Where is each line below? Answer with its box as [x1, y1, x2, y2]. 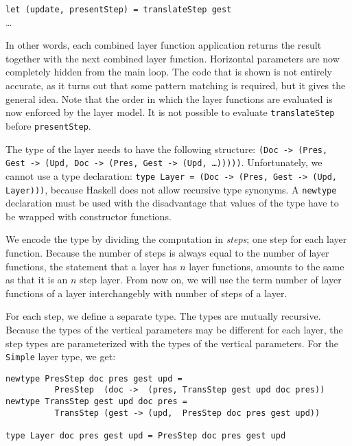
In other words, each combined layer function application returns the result [5, 38, 322, 52]
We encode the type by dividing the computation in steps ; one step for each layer [5, 232, 347, 246]
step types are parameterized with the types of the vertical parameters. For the [5, 336, 338, 350]
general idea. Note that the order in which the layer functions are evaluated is [5, 91, 333, 106]
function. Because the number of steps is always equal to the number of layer [5, 245, 329, 259]
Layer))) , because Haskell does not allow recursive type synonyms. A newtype [5, 182, 337, 196]
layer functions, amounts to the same [189, 259, 344, 273]
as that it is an [5, 272, 68, 287]
